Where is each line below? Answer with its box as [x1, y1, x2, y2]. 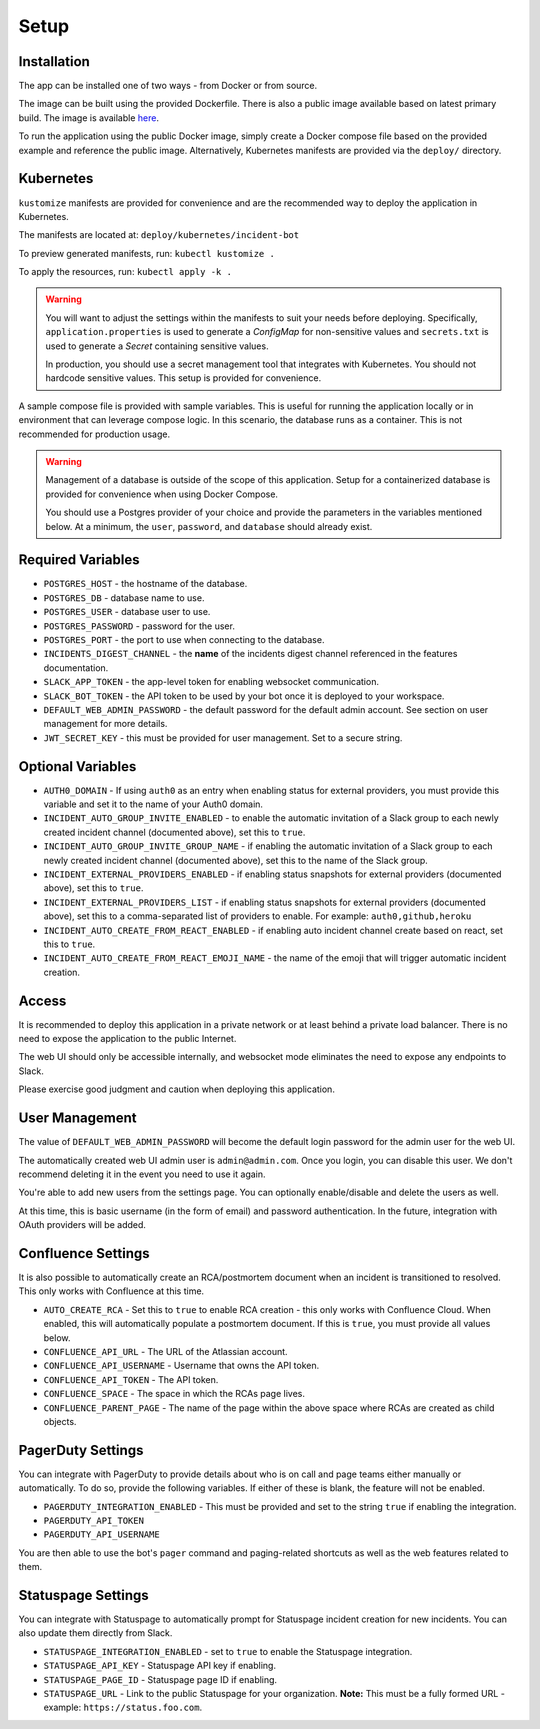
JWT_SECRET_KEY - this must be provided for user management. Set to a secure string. [43, 731, 403, 744]
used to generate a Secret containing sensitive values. [45, 340, 269, 352]
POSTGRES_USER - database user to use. [43, 606, 211, 618]
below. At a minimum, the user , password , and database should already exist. [45, 520, 373, 532]
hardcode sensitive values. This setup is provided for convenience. [45, 372, 322, 384]
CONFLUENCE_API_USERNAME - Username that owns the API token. [43, 1360, 320, 1372]
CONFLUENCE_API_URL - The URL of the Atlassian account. [43, 1345, 289, 1357]
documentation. [43, 661, 109, 674]
